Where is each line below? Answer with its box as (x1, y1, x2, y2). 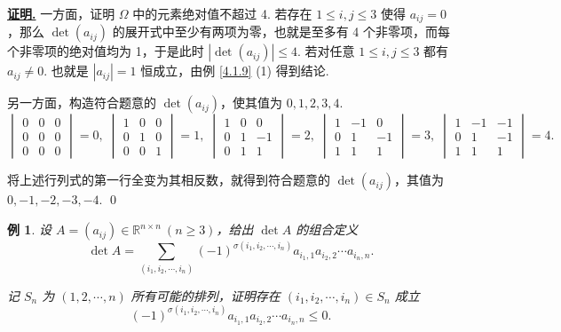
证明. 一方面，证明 (7, 4, 115, 22)
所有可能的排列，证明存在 (130, 286, 280, 304)
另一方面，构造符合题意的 (7, 93, 156, 112)
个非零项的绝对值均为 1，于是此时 (7, 42, 204, 60)
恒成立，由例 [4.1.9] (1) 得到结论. (140, 61, 329, 80)
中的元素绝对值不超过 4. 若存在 (132, 4, 312, 22)
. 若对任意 (297, 42, 355, 60)
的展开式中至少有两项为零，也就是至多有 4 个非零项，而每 (112, 22, 450, 41)
